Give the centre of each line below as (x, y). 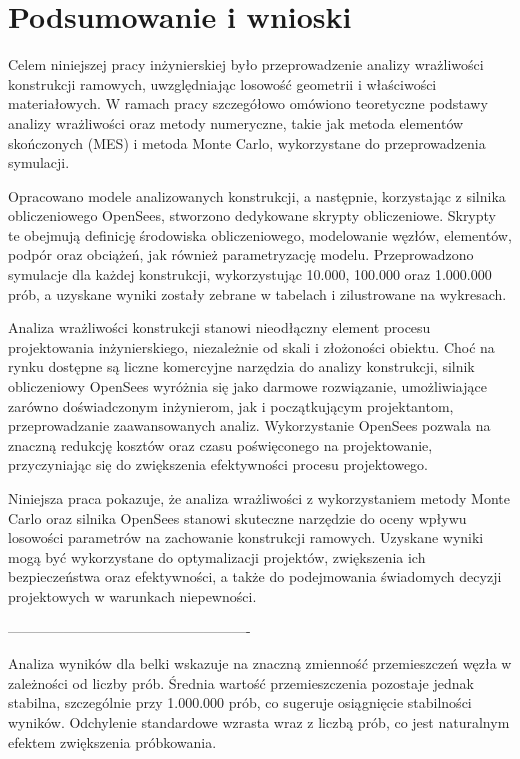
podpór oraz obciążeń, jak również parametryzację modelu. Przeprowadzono (241, 254)
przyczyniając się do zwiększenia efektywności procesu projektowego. (218, 464)
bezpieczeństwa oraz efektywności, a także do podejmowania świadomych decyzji (255, 576)
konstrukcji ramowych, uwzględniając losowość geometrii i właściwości (222, 83)
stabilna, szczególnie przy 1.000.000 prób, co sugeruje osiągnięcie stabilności (240, 702)
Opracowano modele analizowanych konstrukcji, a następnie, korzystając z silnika (257, 195)
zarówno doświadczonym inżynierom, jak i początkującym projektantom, (231, 405)
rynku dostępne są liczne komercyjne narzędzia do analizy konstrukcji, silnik (241, 366)
